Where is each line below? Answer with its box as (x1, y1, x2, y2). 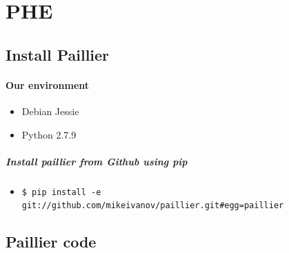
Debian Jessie (21, 103, 79, 118)
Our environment (6, 77, 90, 92)
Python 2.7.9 (21, 127, 77, 141)
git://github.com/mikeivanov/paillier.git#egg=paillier (21, 201, 284, 211)
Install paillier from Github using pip (6, 154, 188, 168)
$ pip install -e (21, 187, 101, 197)
